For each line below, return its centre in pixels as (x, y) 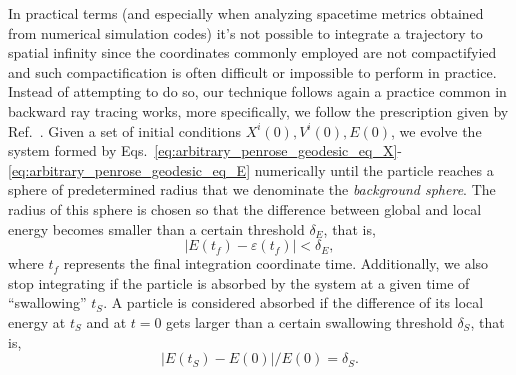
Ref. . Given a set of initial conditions (125, 130)
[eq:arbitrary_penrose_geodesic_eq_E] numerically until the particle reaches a (251, 169)
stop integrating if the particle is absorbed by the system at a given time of (239, 282)
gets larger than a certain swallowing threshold (309, 321)
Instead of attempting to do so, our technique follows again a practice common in (257, 91)
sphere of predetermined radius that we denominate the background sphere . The (252, 189)
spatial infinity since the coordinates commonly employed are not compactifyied (252, 52)
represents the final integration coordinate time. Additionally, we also (276, 263)
